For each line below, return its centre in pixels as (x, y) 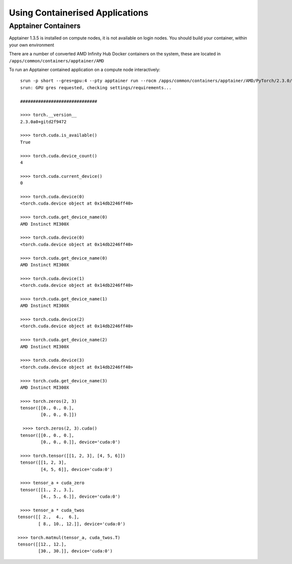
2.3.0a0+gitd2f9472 (43, 122)
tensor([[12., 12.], (42, 544)
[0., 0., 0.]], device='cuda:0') (81, 442)
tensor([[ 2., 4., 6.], (49, 517)
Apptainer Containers (45, 26)
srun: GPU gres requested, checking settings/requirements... (96, 87)
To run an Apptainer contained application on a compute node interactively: (85, 69)
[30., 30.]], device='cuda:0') (75, 551)
